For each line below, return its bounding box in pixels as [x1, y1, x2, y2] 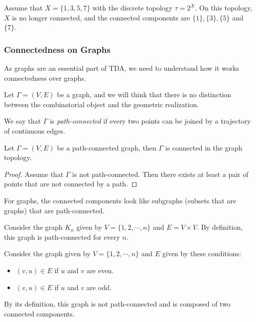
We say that [4, 116, 41, 126]
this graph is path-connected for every [4, 231, 120, 242]
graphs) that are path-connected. [4, 205, 105, 215]
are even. [86, 265, 114, 275]
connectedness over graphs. [4, 72, 86, 83]
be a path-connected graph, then [57, 142, 156, 153]
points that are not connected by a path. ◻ [4, 178, 137, 189]
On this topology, [199, 2, 253, 12]
